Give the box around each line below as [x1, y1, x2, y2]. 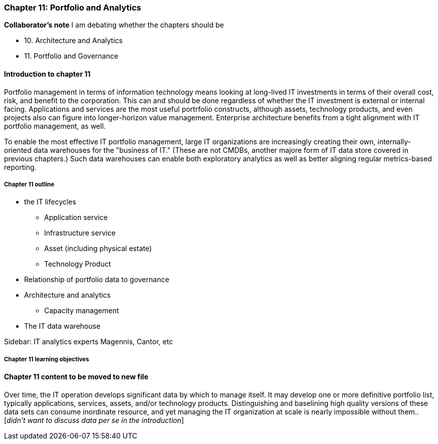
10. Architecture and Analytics [24, 36, 123, 45]
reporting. [4, 162, 37, 171]
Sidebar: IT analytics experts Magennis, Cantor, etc [4, 337, 173, 346]
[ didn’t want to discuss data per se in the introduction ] [4, 415, 184, 424]
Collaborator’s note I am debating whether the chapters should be [4, 21, 224, 30]
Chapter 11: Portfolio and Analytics [4, 3, 141, 13]
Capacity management [44, 306, 119, 315]
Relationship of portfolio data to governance [24, 275, 170, 284]
